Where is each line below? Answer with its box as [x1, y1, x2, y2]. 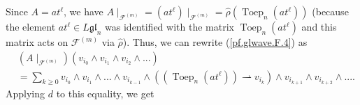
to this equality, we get [56, 86, 154, 101]
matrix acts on [6, 35, 69, 49]
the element [6, 19, 56, 33]
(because [312, 4, 349, 18]
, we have [64, 4, 103, 18]
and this [301, 19, 337, 33]
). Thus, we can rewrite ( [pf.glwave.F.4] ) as [122, 35, 308, 49]
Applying [6, 86, 45, 101]
